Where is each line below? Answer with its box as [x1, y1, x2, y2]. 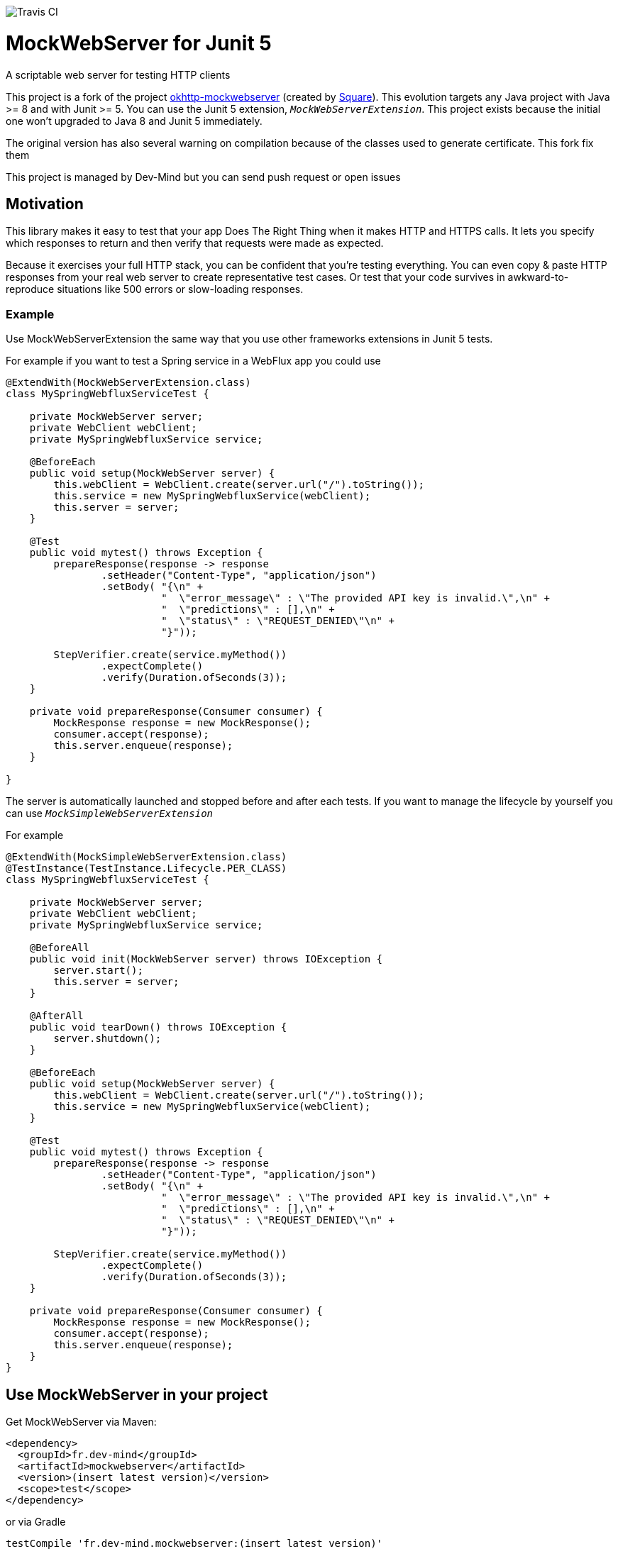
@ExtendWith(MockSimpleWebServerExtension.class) [6, 851, 287, 863]
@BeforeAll [29, 942, 90, 954]
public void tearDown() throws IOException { [29, 1021, 287, 1033]
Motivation [6, 194, 84, 213]
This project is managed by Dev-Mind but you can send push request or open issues [6, 170, 401, 183]
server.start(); [53, 965, 143, 977]
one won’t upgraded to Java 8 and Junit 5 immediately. [6, 114, 263, 127]
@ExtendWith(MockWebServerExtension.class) [6, 377, 251, 389]
